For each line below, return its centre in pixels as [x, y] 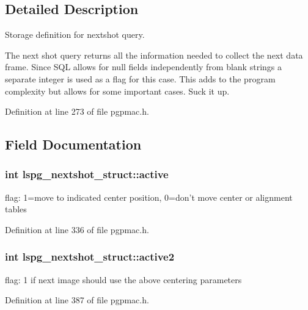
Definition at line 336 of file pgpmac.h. [77, 229]
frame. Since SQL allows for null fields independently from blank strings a [143, 67]
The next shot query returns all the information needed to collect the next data [154, 55]
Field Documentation [73, 144]
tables [16, 209]
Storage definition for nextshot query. [75, 34]
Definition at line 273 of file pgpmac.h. [77, 111]
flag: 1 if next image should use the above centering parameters [123, 279]
